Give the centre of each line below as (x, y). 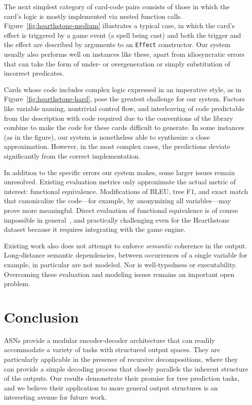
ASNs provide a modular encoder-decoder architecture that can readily (109, 340)
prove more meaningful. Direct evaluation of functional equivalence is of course (121, 210)
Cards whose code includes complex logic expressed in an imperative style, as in (123, 89)
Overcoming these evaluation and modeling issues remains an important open (119, 274)
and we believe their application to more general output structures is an (111, 387)
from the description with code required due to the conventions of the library (119, 118)
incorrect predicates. (34, 73)
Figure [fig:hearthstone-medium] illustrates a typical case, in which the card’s (119, 25)
